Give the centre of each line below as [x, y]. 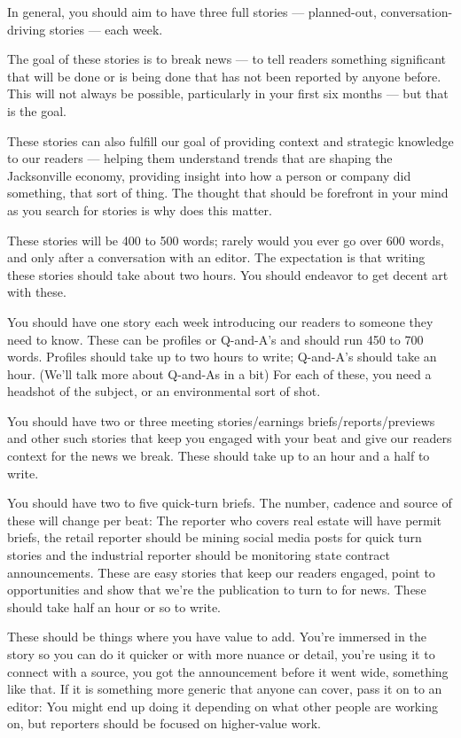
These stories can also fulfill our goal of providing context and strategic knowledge [230, 140]
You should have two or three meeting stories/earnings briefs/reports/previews [221, 420]
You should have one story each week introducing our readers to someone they [220, 321]
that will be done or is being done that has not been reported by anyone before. [224, 76]
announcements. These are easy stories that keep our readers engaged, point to [221, 572]
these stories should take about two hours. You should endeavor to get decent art [228, 274]
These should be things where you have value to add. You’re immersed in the [217, 637]
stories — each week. [106, 29]
